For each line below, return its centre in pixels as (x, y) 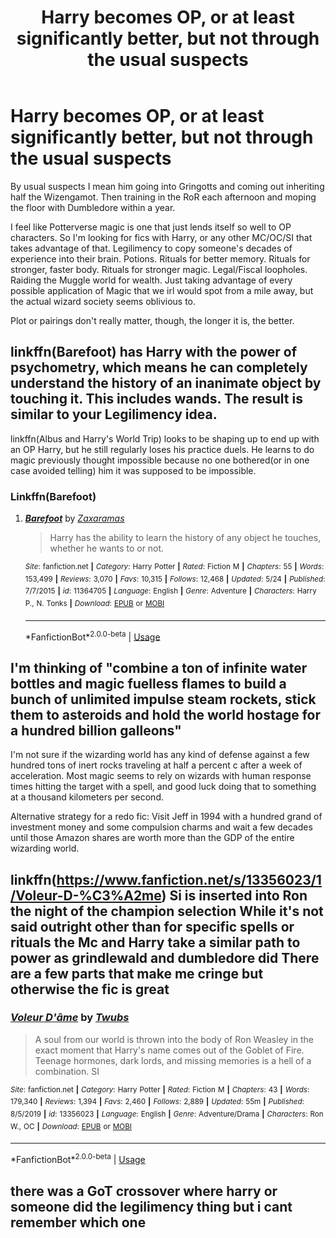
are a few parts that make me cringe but (137, 973)
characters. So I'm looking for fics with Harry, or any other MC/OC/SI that (161, 237)
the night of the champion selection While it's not (167, 911)
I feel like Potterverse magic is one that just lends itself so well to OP (151, 227)
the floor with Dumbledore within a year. (93, 207)
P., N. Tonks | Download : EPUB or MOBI (94, 604)
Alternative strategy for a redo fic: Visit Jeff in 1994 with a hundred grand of (166, 817)
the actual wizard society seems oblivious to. (103, 301)
